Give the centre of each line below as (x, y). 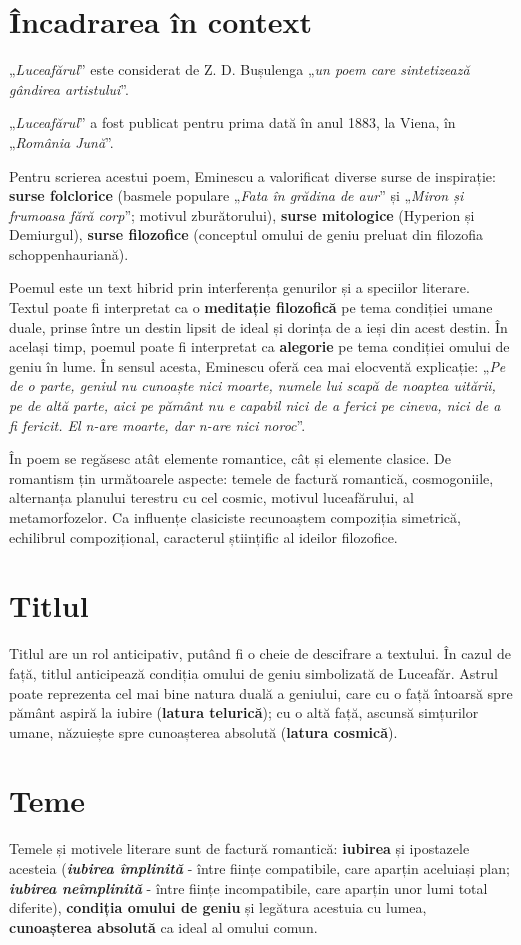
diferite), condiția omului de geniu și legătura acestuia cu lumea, (218, 907)
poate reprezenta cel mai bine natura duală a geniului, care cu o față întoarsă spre (261, 692)
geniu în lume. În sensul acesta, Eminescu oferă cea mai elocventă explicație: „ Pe (257, 365)
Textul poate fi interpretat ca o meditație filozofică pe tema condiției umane (251, 307)
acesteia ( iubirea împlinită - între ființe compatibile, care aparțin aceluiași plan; (259, 868)
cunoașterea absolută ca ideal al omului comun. (163, 926)
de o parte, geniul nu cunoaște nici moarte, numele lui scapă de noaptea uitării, (252, 385)
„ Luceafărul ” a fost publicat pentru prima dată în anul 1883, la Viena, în (232, 122)
